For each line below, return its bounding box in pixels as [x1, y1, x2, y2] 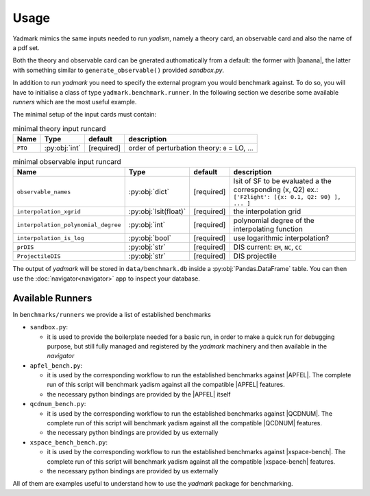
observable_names [16, 188, 71, 196]
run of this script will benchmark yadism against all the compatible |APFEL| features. [47, 381, 285, 389]
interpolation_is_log [16, 234, 85, 241]
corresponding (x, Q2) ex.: [233, 185, 319, 195]
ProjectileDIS [16, 252, 61, 260]
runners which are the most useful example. [12, 97, 137, 106]
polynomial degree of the [233, 216, 314, 226]
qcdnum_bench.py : [29, 400, 86, 408]
